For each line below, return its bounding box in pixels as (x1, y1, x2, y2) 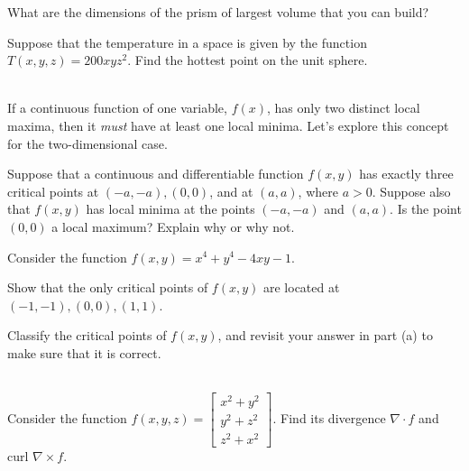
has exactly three (359, 164, 454, 183)
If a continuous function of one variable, (7, 98, 227, 117)
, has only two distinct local (267, 98, 420, 117)
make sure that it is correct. (7, 343, 161, 362)
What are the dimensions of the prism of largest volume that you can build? (7, 3, 429, 21)
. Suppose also (372, 181, 451, 200)
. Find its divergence (272, 409, 386, 428)
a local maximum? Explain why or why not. (51, 217, 295, 235)
